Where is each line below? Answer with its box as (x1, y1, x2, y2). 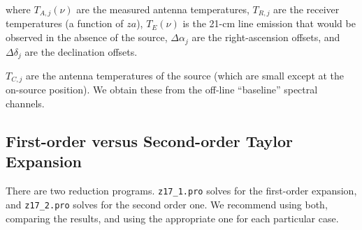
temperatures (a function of (6, 16, 124, 31)
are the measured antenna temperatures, (76, 2, 249, 16)
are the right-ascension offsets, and (191, 30, 340, 45)
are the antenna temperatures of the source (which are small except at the (26, 68, 345, 82)
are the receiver (273, 2, 340, 16)
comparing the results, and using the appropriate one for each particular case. (6, 210, 339, 225)
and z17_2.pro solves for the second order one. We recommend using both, (6, 197, 328, 211)
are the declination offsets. (24, 44, 138, 59)
